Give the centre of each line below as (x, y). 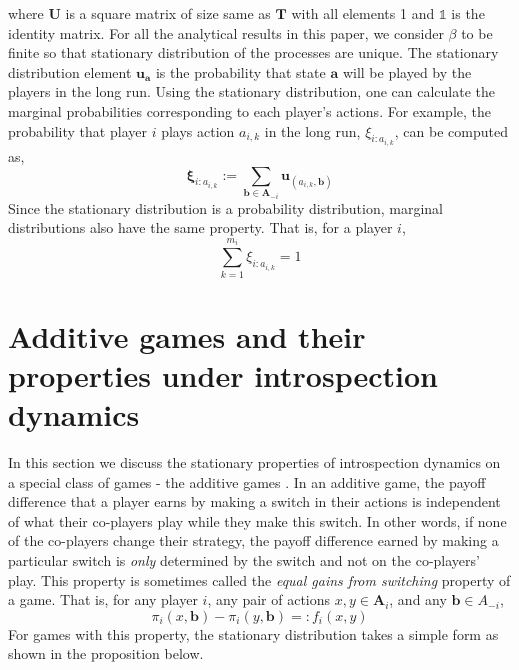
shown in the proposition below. (106, 653)
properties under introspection (223, 374)
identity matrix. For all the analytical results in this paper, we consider (226, 32)
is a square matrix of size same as (168, 13)
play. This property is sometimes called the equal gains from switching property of (259, 579)
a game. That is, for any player (103, 599)
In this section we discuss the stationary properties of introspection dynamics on (254, 462)
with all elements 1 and (363, 13)
